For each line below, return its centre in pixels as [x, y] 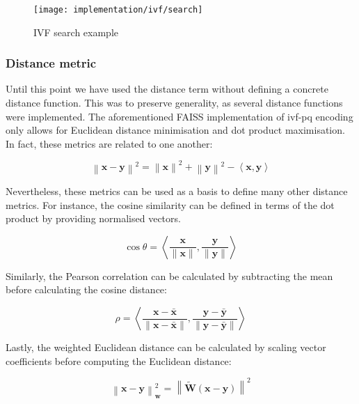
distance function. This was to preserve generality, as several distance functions [174, 103]
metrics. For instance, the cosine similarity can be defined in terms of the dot [170, 204]
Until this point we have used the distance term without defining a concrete [167, 89]
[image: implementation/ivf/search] [118, 10]
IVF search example [76, 32]
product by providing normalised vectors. [93, 218]
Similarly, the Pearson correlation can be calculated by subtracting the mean [169, 275]
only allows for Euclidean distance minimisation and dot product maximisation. [175, 130]
